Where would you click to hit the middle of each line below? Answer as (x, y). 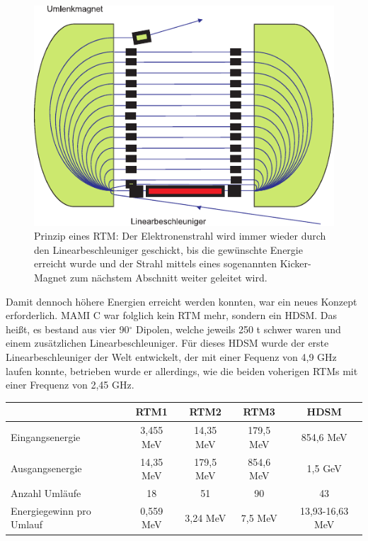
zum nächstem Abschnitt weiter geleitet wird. (168, 278)
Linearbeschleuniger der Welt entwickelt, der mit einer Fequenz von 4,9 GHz (171, 357)
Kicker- (295, 263)
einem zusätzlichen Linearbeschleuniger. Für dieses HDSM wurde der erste (167, 343)
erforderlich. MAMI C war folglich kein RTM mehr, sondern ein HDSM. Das (172, 315)
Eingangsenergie (46, 436)
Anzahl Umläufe (46, 493)
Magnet (51, 278)
